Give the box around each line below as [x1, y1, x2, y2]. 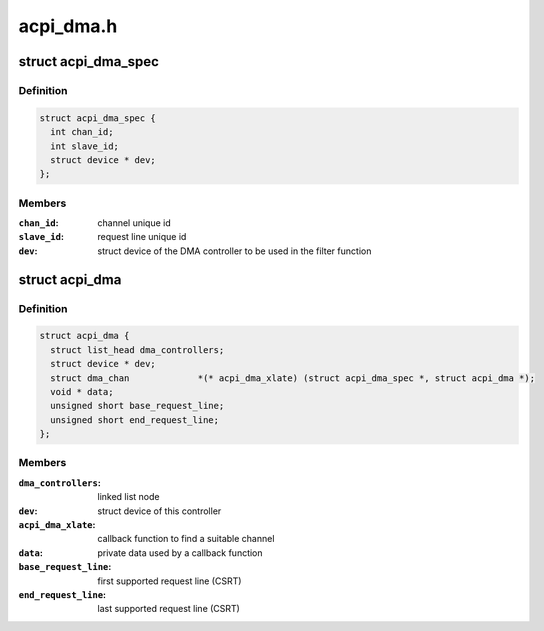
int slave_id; [50, 140, 120, 152]
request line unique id [97, 231, 187, 243]
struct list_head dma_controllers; [50, 344, 225, 355]
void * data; [50, 386, 114, 397]
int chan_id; [50, 126, 114, 138]
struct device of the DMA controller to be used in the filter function [97, 245, 372, 257]
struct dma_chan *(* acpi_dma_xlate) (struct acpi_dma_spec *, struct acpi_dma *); [50, 372, 535, 384]
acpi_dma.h [18, 15, 118, 37]
